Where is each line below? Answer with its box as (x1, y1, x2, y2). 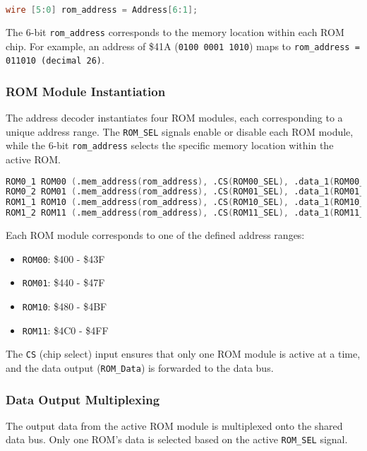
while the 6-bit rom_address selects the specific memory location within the (6, 138, 334, 153)
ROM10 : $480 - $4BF (22, 298, 107, 313)
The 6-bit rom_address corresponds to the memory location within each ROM (6, 24, 344, 39)
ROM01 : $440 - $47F (22, 275, 105, 290)
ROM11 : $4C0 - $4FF (22, 322, 109, 337)
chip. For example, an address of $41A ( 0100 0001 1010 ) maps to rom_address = (6, 38, 360, 53)
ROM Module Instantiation (6, 82, 166, 100)
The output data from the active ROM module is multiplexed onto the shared (6, 418, 343, 433)
